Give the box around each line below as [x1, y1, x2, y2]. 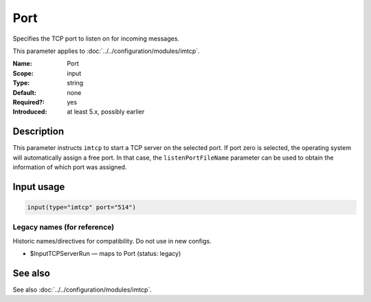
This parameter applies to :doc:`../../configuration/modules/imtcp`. [12, 47, 200, 55]
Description [12, 126, 65, 138]
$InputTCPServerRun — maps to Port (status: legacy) [30, 250, 181, 258]
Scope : [12, 69, 34, 77]
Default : [12, 88, 37, 96]
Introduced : [12, 107, 47, 116]
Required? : [12, 98, 45, 106]
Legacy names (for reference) [12, 222, 115, 232]
